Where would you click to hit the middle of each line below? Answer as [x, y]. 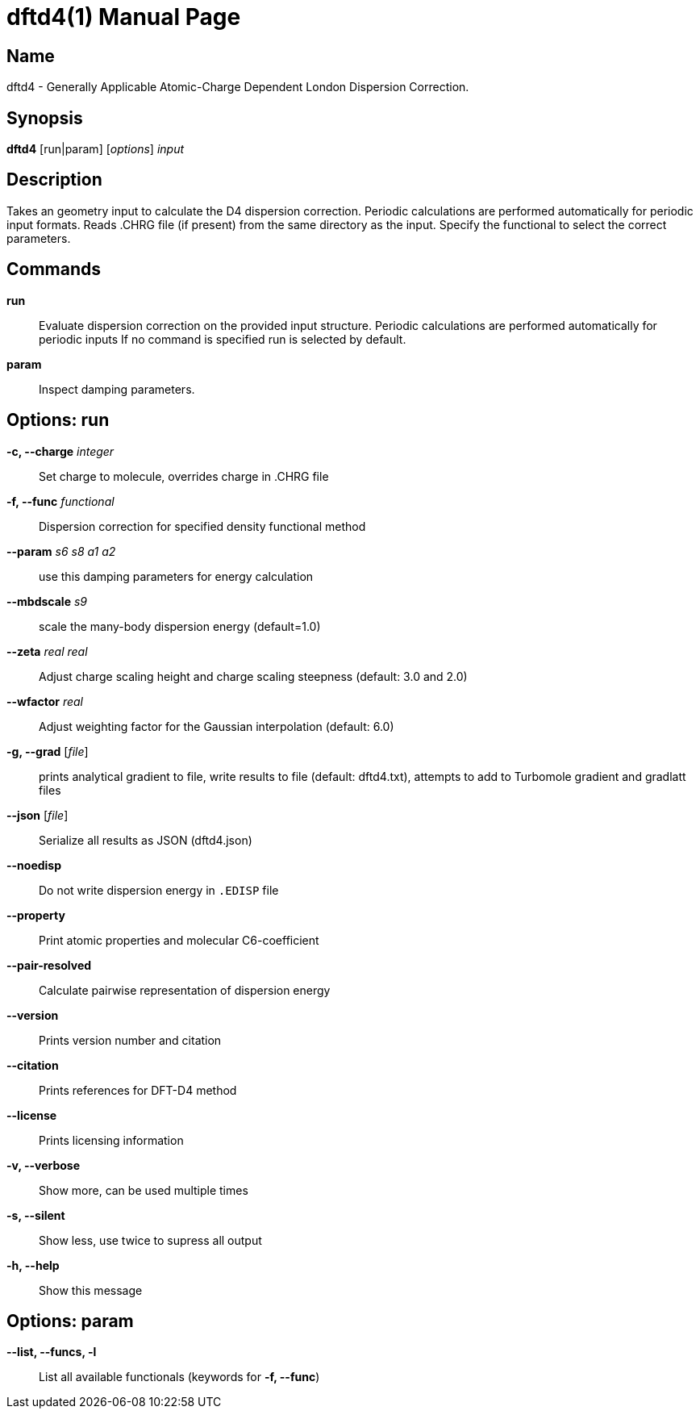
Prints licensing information [111, 1140]
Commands [54, 269]
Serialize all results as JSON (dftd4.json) [146, 840]
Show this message [91, 1290]
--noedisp [34, 865]
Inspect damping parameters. [117, 389]
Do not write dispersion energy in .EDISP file [159, 890]
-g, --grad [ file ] [48, 751]
